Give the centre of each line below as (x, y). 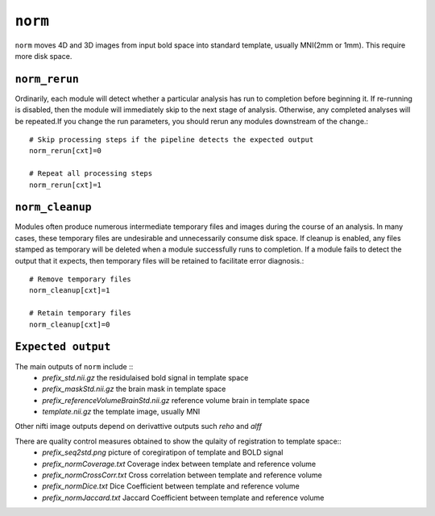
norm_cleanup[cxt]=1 (70, 291)
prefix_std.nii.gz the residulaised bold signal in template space (145, 377)
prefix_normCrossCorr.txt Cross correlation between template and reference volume (182, 475)
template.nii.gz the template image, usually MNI (121, 412)
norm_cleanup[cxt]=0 (70, 324)
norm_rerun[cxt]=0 (66, 151)
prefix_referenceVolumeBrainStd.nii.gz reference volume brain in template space (176, 400)
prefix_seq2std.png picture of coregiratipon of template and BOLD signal (163, 452)
